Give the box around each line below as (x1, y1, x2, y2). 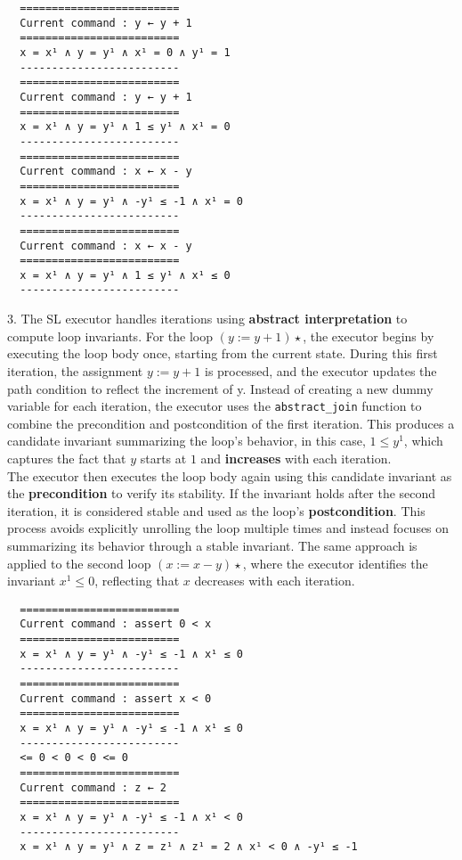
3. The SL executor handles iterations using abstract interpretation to (7, 309, 408, 328)
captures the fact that (7, 448, 126, 467)
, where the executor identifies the (242, 553, 428, 572)
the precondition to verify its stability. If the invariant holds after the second (7, 484, 436, 503)
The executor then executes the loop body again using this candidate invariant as (7, 466, 452, 485)
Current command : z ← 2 (20, 781, 166, 794)
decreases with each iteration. (194, 571, 355, 590)
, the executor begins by (303, 326, 434, 345)
